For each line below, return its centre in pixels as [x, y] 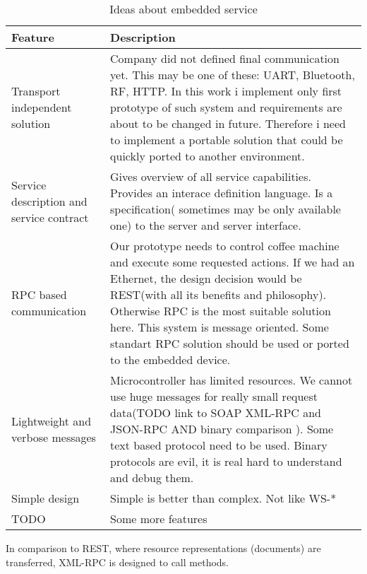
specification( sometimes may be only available [225, 209]
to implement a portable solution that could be [227, 140]
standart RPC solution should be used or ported [230, 343]
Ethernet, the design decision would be [206, 278]
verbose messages [54, 437]
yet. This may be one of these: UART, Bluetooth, [233, 75]
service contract [50, 217]
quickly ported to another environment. [207, 156]
